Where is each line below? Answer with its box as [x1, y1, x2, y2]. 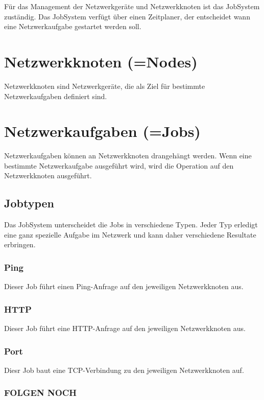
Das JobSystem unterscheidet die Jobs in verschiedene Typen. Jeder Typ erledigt [4, 219, 258, 230]
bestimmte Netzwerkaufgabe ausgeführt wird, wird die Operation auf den [4, 160, 234, 171]
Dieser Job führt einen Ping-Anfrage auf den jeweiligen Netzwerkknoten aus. [4, 281, 244, 292]
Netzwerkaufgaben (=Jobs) [4, 121, 201, 142]
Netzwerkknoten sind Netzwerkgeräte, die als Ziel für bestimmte [4, 80, 205, 91]
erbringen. [4, 239, 36, 250]
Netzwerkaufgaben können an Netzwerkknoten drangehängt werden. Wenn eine [4, 150, 252, 161]
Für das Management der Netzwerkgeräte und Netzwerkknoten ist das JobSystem [4, 1, 260, 11]
